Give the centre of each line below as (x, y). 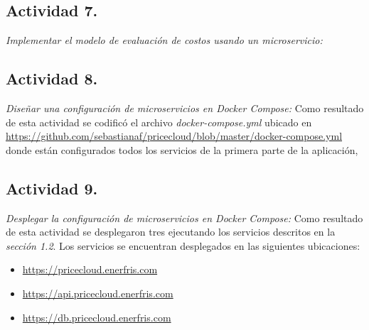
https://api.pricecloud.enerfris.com (98, 293)
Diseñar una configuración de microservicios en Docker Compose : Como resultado (185, 108)
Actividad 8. (52, 78)
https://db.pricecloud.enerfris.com (97, 317)
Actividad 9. (52, 188)
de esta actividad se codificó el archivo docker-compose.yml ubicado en (159, 122)
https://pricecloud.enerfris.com (90, 269)
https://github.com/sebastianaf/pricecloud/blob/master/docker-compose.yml (174, 136)
